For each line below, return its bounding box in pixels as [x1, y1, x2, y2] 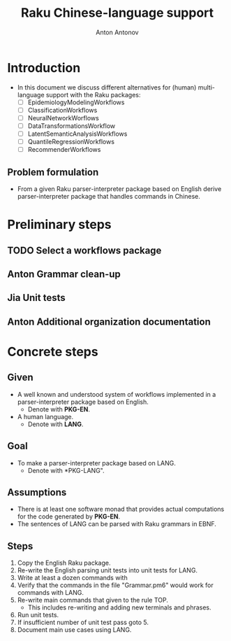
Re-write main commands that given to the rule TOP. [17, 596, 169, 605]
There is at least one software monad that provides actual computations [17, 505, 225, 514]
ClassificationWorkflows [27, 106, 98, 114]
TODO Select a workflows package [7, 244, 162, 256]
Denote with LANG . [27, 420, 84, 428]
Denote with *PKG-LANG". [27, 466, 105, 474]
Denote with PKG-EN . [27, 404, 91, 414]
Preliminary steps [7, 217, 112, 232]
